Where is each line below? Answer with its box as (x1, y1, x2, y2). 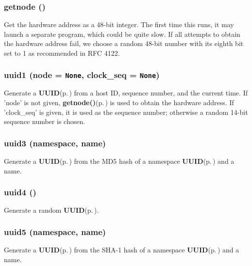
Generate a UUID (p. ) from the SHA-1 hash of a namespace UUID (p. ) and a (4, 245, 239, 255)
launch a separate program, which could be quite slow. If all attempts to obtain (4, 29, 240, 39)
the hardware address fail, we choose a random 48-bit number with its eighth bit (4, 38, 244, 48)
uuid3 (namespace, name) (4, 137, 106, 149)
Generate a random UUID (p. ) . (4, 205, 99, 215)
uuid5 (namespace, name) (4, 225, 106, 237)
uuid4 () (4, 186, 36, 198)
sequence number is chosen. (4, 116, 85, 126)
